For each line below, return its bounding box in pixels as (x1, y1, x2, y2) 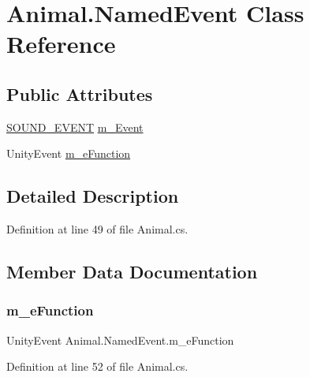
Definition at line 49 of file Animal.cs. (6, 221, 189, 237)
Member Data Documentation (6, 259, 258, 284)
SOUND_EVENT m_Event (6, 118, 144, 135)
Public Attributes (6, 81, 153, 106)
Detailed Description (6, 184, 179, 208)
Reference (6, 28, 116, 60)
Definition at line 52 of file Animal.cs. (6, 358, 189, 375)
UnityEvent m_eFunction (6, 145, 131, 162)
